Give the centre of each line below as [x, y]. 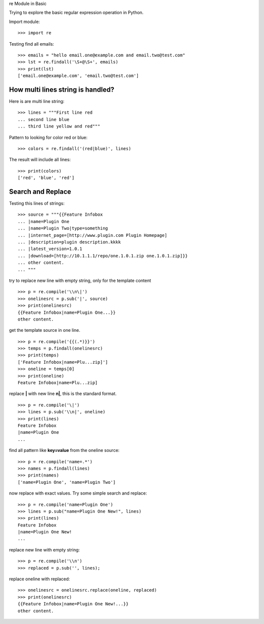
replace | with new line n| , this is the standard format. [63, 394]
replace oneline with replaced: [40, 579]
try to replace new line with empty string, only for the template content [80, 280]
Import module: [24, 22]
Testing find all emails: [32, 44]
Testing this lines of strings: [37, 203]
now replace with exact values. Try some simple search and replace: [78, 493]
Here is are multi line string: [37, 101]
